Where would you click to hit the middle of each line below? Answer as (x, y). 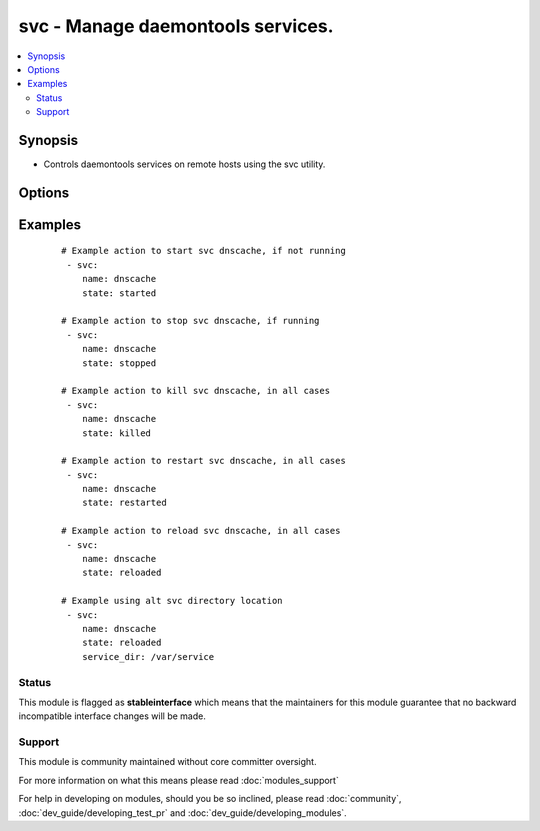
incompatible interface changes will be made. (112, 716)
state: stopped (119, 363)
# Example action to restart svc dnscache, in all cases (204, 461)
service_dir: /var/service (148, 656)
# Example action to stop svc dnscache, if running (190, 321)
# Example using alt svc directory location (172, 601)
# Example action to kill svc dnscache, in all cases (195, 391)
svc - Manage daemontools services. (176, 26)
